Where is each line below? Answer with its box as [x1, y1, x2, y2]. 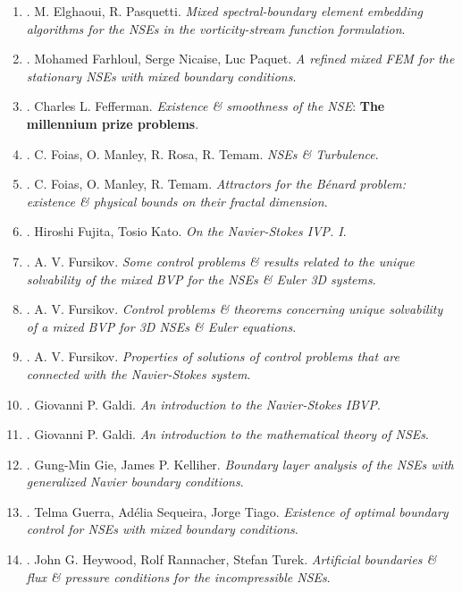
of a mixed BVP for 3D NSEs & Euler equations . [26, 317, 297, 335]
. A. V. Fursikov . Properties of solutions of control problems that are [26, 347, 399, 366]
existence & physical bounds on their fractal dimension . [26, 191, 328, 210]
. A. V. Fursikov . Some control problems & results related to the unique [26, 251, 415, 270]
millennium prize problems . [26, 114, 199, 132]
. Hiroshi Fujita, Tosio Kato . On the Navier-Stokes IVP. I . [26, 222, 347, 241]
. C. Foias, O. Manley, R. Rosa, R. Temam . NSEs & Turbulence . [26, 144, 379, 163]
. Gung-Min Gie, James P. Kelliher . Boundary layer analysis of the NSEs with [26, 454, 454, 473]
